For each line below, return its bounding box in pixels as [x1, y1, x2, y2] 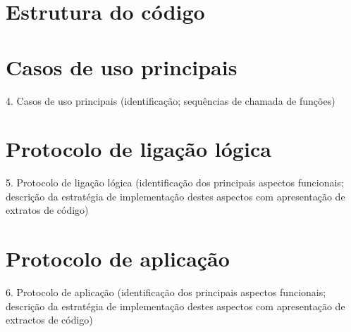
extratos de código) [6, 203, 89, 217]
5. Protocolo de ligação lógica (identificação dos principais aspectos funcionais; [6, 175, 344, 190]
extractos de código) [6, 312, 93, 327]
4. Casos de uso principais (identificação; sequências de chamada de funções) [6, 93, 335, 108]
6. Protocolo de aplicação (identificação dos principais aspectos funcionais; [6, 285, 326, 300]
